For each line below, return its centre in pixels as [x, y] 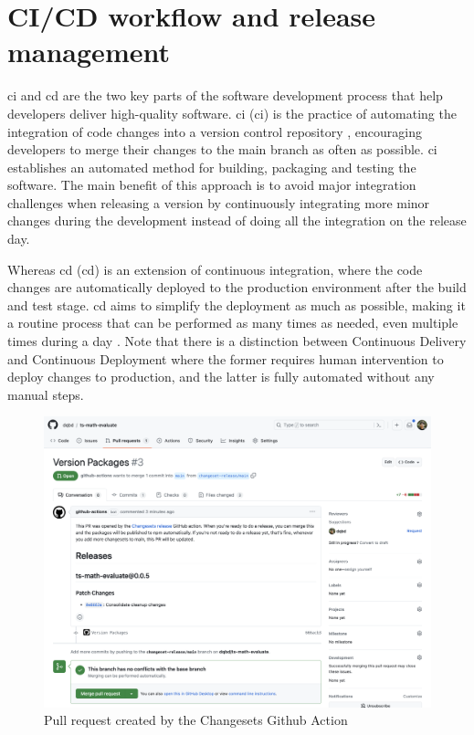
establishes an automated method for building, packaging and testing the [212, 167]
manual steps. [46, 394]
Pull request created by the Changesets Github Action [196, 720]
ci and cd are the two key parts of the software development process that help [225, 95]
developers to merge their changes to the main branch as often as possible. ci [222, 149]
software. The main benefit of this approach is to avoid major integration [212, 185]
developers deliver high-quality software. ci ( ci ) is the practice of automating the [232, 113]
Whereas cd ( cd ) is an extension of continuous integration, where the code [215, 269]
